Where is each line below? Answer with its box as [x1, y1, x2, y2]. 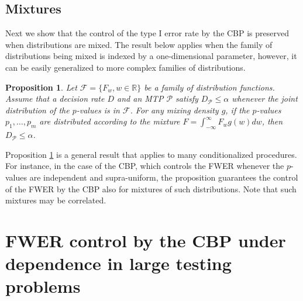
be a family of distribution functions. [144, 81, 275, 93]
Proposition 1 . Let [5, 81, 77, 93]
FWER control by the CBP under [5, 228, 286, 252]
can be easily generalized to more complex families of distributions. [5, 61, 246, 73]
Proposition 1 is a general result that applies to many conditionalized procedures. [5, 148, 297, 160]
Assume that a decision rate [5, 92, 105, 105]
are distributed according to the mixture [39, 115, 180, 127]
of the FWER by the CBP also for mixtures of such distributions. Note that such [5, 182, 297, 195]
